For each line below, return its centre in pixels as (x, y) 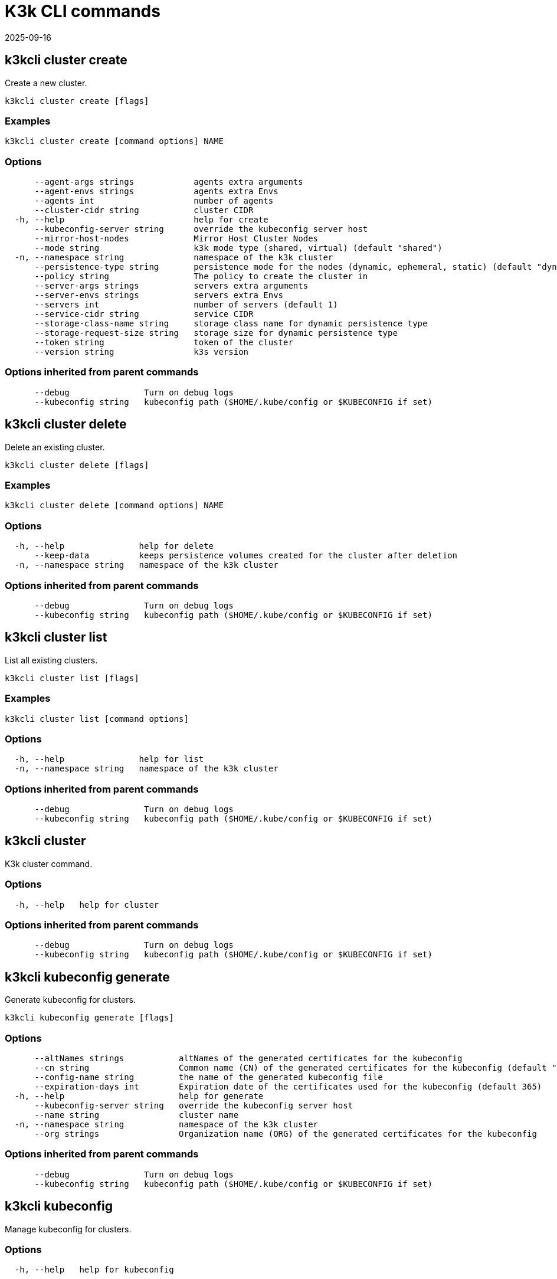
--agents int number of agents (154, 201)
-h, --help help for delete (114, 546)
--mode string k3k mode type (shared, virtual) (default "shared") (238, 248)
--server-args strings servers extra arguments (171, 286)
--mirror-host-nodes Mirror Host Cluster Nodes (176, 239)
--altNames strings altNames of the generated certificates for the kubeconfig (248, 1058)
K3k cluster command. (49, 863)
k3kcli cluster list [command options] (97, 719)
